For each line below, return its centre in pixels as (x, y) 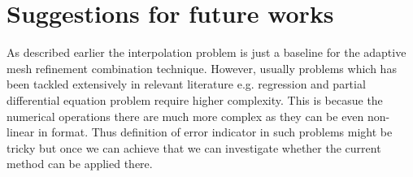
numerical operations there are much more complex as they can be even (185, 116)
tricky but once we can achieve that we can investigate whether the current (194, 147)
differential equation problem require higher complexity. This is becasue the (195, 99)
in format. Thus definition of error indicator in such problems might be (215, 132)
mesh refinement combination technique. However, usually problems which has (202, 68)
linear (21, 132)
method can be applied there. (80, 164)
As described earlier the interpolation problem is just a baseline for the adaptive (206, 52)
